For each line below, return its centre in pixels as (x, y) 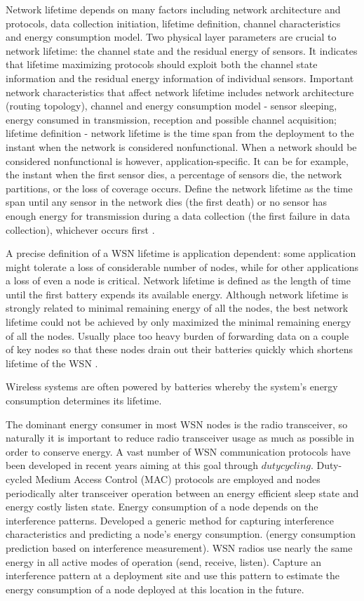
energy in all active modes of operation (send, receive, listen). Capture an (163, 561)
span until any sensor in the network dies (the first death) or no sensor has (167, 202)
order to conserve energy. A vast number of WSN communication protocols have (178, 451)
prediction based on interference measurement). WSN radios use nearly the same (179, 547)
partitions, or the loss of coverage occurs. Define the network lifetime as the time (179, 188)
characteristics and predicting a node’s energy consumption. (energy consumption (181, 534)
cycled (19, 479)
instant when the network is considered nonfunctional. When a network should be (181, 146)
